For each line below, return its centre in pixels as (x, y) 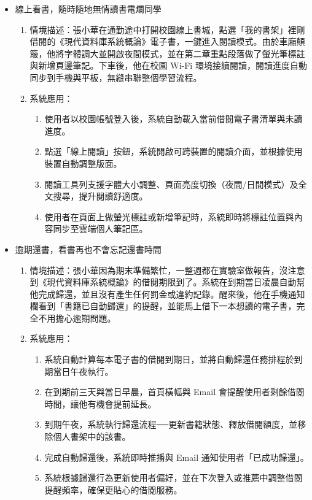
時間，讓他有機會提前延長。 (100, 403)
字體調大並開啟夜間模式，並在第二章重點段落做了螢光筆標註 (185, 53)
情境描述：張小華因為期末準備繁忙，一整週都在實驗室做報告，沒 (159, 270)
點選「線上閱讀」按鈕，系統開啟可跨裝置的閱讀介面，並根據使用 (174, 151)
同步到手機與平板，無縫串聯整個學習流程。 (116, 77)
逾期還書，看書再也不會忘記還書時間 (88, 249)
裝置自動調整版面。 (83, 163)
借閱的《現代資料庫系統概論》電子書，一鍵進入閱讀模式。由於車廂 (163, 41)
